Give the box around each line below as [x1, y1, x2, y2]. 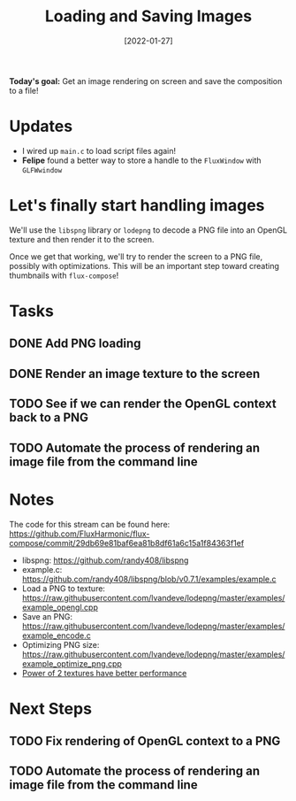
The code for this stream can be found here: [9, 519, 171, 529]
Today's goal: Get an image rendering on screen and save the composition [9, 75, 283, 86]
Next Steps [9, 698, 93, 719]
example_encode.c [21, 630, 91, 641]
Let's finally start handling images [9, 196, 265, 216]
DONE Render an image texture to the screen [9, 366, 261, 381]
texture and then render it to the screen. [9, 234, 155, 244]
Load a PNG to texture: [21, 582, 106, 594]
